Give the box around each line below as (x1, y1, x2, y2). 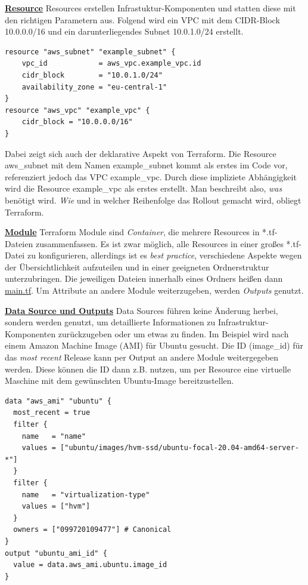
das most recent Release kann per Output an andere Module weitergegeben (5, 351, 278, 364)
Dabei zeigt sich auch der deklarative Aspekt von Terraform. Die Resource (5, 147, 276, 159)
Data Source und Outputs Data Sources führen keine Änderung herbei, (5, 304, 278, 316)
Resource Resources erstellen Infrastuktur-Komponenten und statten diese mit (5, 2, 296, 14)
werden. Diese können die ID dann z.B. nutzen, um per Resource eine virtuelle (5, 362, 291, 375)
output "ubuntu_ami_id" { (5, 549, 107, 558)
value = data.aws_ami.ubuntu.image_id (13, 561, 167, 569)
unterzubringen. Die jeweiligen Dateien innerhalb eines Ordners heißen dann (5, 272, 283, 285)
